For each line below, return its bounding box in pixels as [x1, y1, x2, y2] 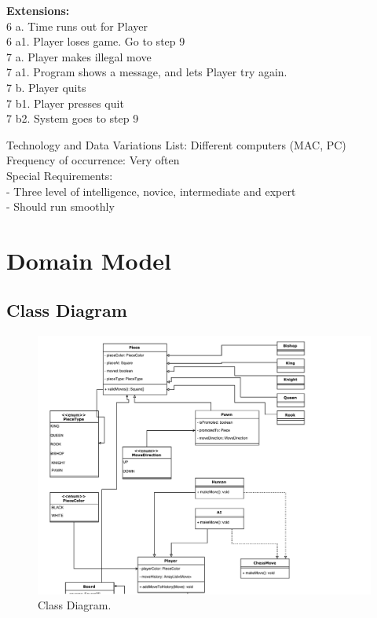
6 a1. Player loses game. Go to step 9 [6, 33, 185, 50]
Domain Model [6, 244, 171, 276]
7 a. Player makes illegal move [6, 48, 152, 64]
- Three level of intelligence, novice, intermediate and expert [6, 182, 296, 199]
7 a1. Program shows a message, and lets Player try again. [6, 64, 287, 80]
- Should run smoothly [6, 198, 115, 215]
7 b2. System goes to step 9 [6, 110, 139, 127]
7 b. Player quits [6, 79, 86, 95]
